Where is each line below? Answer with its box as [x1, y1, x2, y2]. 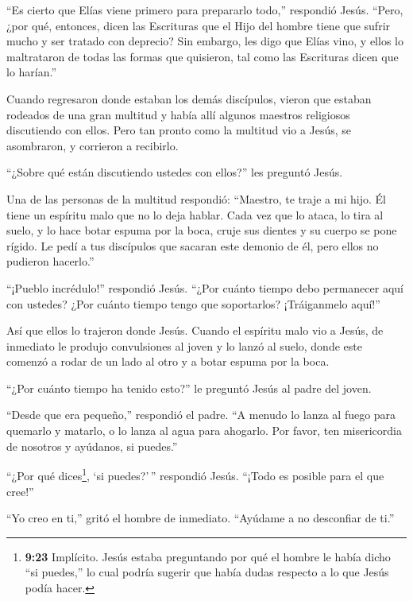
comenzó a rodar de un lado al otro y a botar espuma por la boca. [6, 353, 330, 370]
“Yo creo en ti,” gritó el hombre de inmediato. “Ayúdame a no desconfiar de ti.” [6, 510, 395, 526]
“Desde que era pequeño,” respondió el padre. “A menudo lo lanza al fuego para [6, 406, 396, 423]
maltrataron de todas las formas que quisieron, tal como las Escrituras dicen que [6, 48, 399, 64]
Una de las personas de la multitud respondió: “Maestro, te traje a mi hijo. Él [6, 190, 386, 207]
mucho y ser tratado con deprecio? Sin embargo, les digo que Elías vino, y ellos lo [6, 33, 403, 49]
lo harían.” [6, 64, 57, 80]
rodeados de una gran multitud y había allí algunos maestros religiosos [6, 106, 350, 122]
